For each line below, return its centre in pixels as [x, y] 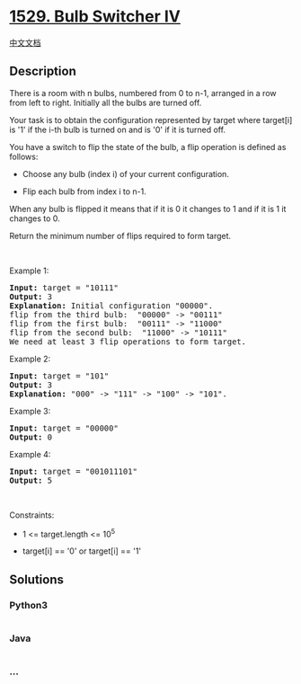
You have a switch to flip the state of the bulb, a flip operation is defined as [148, 147]
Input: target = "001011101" [73, 471]
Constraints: [32, 515]
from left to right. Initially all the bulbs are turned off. [106, 102]
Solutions [37, 579]
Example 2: [30, 359]
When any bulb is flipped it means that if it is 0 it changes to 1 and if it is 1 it [148, 209]
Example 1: [29, 271]
